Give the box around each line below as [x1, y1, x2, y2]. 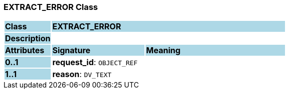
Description [5, 33, 51, 44]
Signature [52, 45, 91, 56]
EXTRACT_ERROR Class [4, 2, 98, 12]
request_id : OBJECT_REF [52, 57, 138, 68]
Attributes [5, 45, 45, 56]
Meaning [146, 45, 181, 56]
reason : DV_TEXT [52, 69, 112, 80]
